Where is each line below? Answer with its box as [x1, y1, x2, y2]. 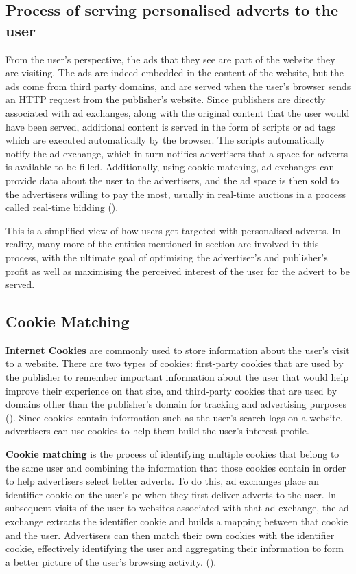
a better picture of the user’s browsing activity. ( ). [5, 554, 217, 569]
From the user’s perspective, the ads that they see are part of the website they [5, 52, 335, 66]
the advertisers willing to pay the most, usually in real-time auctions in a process [5, 186, 346, 201]
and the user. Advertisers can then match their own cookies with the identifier [5, 527, 335, 542]
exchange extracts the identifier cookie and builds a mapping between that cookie [5, 514, 348, 529]
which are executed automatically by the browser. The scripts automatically [5, 133, 325, 147]
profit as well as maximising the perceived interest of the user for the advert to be [5, 263, 350, 278]
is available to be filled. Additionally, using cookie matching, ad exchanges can [5, 159, 335, 174]
